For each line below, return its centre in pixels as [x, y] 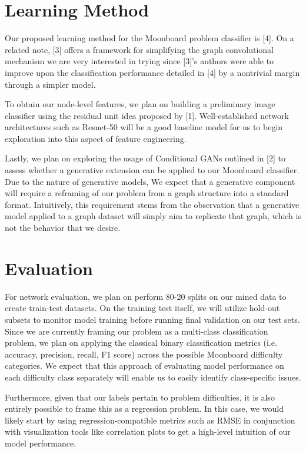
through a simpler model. [50, 84]
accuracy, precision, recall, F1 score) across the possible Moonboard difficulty [144, 354]
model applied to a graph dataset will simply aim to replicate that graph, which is [153, 216]
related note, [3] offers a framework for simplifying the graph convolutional [139, 49]
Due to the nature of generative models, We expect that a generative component [150, 181]
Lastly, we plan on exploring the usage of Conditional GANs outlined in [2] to [145, 158]
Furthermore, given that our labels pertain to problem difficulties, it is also [140, 397]
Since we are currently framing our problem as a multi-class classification [137, 331]
